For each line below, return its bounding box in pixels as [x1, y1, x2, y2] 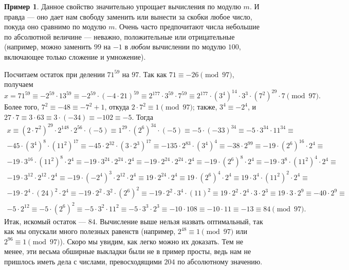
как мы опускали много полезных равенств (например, [4, 226, 176, 237]
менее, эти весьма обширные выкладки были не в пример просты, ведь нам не [4, 246, 251, 257]
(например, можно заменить [4, 41, 92, 52]
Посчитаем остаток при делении [4, 68, 105, 79]
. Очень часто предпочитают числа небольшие [115, 21, 260, 32]
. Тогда [132, 111, 153, 122]
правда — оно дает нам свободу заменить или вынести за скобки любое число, [4, 11, 252, 22]
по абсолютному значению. [177, 256, 263, 266]
